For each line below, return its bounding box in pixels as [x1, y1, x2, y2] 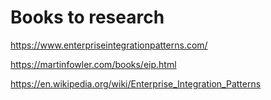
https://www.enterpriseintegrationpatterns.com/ [10, 39, 208, 51]
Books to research [10, 6, 165, 29]
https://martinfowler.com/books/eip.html [10, 58, 177, 70]
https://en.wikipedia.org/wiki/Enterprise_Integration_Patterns [10, 77, 262, 90]
